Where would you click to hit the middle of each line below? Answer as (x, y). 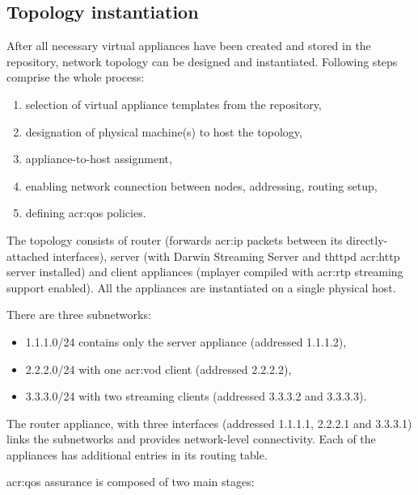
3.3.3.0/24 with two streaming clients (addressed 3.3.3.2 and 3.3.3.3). (196, 396)
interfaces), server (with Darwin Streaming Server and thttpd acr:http (226, 256)
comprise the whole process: (76, 77)
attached (28, 256)
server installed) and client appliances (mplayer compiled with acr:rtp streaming (205, 272)
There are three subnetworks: (79, 315)
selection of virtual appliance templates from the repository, (173, 104)
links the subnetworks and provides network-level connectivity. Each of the (191, 439)
